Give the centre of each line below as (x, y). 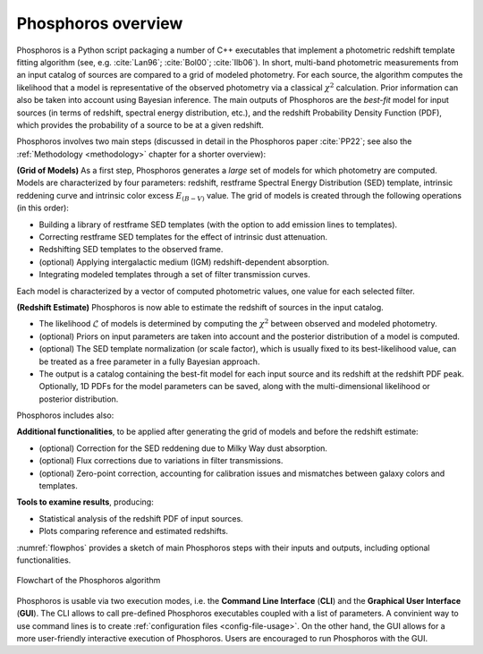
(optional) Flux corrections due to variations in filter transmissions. (161, 461)
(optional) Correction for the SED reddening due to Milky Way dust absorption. (183, 448)
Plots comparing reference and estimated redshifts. (133, 531)
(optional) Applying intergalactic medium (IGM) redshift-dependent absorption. (184, 262)
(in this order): (42, 208)
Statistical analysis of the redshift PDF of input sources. (141, 518)
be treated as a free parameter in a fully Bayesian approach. (149, 361)
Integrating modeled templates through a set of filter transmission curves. (174, 275)
